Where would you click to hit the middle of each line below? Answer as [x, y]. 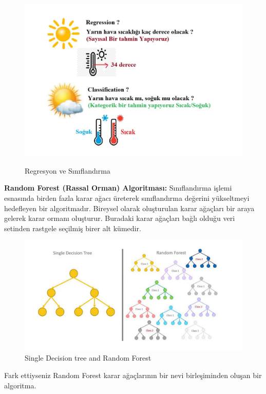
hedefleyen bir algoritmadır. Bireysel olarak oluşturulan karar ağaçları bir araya [129, 208]
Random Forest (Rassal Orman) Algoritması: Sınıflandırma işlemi [118, 188]
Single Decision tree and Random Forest [88, 358]
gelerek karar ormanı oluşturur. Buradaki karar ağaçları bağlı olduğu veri [120, 218]
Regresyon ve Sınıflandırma [68, 170]
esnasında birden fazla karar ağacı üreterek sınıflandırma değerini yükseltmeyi [127, 198]
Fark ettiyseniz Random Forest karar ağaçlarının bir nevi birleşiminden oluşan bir [133, 375]
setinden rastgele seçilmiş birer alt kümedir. [73, 228]
